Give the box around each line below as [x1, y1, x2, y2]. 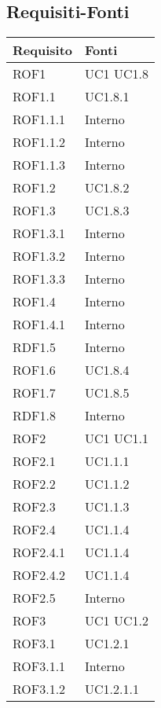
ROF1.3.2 [13, 247, 66, 266]
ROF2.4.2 [13, 566, 66, 585]
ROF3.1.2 [13, 680, 66, 699]
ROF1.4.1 [13, 315, 66, 334]
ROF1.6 [13, 361, 56, 380]
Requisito [13, 41, 73, 60]
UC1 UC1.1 [85, 429, 148, 448]
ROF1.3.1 [13, 224, 66, 243]
